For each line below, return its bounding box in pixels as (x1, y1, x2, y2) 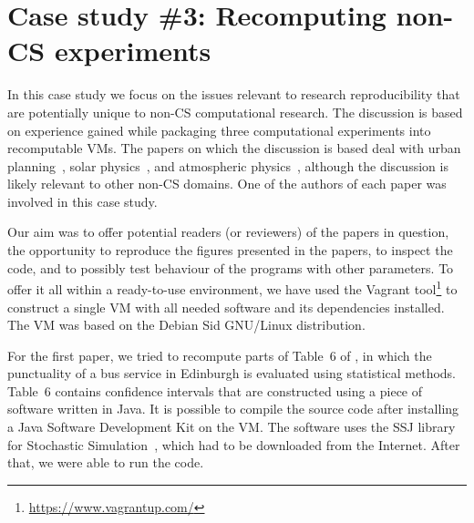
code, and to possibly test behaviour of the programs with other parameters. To (7, 258, 454, 277)
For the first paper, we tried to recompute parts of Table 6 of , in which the (7, 345, 432, 364)
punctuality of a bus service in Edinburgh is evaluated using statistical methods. (7, 364, 457, 383)
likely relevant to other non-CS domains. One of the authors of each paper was (7, 174, 447, 193)
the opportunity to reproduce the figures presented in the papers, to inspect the (7, 241, 453, 260)
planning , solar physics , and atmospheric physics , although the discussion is (7, 156, 448, 175)
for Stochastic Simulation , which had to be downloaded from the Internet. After (7, 435, 460, 454)
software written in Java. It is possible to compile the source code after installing (7, 399, 459, 418)
